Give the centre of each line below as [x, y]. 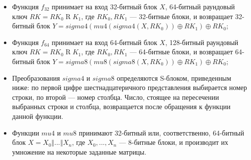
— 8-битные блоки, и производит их [174, 142]
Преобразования [36, 78]
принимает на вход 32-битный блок [105, 6]
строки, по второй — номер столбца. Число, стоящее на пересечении [115, 97]
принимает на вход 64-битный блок [105, 42]
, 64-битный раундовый [200, 6]
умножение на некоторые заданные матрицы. [79, 151]
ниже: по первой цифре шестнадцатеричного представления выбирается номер [129, 87]
